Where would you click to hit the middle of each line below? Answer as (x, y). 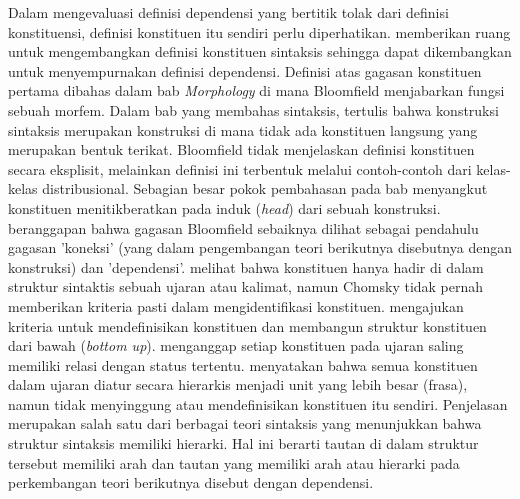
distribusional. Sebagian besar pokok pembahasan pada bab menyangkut (265, 188)
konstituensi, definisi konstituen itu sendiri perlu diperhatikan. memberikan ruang (259, 31)
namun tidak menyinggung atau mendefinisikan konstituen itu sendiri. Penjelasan (258, 403)
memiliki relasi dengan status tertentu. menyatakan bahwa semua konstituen (243, 364)
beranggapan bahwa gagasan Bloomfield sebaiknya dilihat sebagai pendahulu (243, 227)
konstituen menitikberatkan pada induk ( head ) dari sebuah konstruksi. (224, 207)
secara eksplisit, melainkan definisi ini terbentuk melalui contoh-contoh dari (240, 168)
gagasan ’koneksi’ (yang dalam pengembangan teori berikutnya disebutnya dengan (260, 247)
